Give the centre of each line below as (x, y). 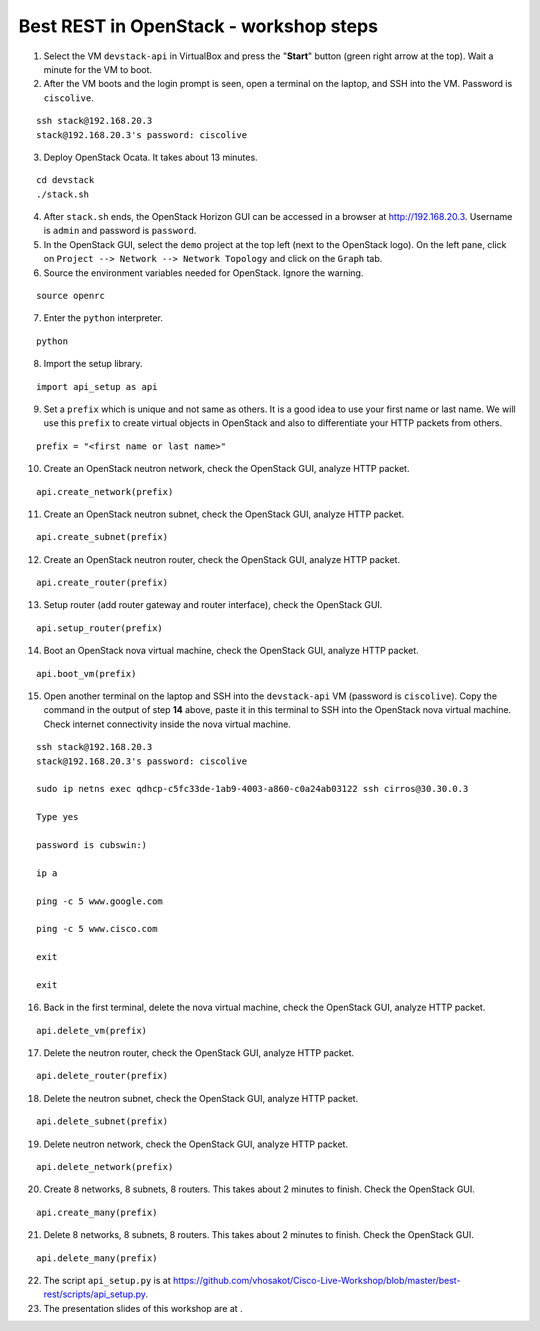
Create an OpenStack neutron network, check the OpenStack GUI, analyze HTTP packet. (226, 469)
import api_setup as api (97, 386)
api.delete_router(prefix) (102, 1076)
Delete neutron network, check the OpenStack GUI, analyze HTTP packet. (196, 1144)
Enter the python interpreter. (103, 318)
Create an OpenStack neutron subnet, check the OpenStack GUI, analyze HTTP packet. (224, 514)
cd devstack (65, 180)
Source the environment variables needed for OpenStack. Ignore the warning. (203, 272)
